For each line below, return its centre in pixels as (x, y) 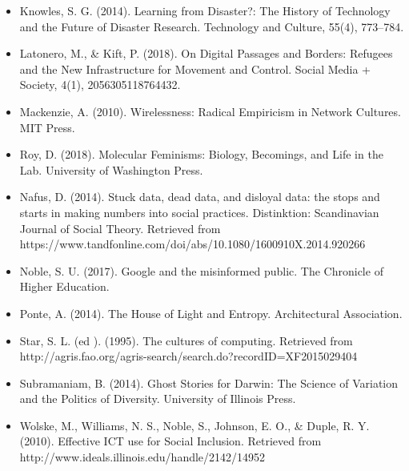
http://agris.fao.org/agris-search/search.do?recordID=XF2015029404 (188, 356)
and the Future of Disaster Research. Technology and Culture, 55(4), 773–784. (212, 26)
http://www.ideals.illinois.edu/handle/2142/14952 (142, 457)
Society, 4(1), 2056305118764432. (100, 85)
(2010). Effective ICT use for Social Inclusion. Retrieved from (170, 441)
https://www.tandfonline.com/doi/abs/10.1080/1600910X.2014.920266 (192, 244)
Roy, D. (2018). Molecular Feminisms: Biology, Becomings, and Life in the (201, 154)
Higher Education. (64, 286)
